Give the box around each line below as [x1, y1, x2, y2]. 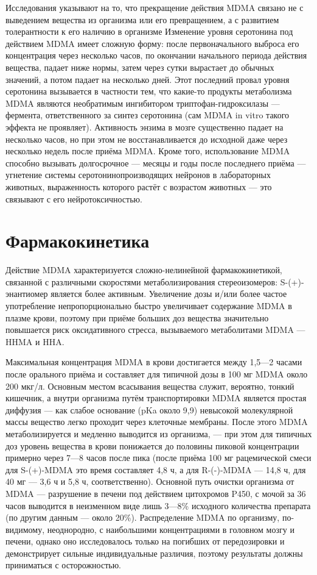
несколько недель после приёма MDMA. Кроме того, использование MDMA [5, 145, 290, 157]
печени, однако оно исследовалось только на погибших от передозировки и [5, 535, 285, 548]
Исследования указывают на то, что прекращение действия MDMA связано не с [5, 1, 304, 13]
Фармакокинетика [5, 228, 150, 253]
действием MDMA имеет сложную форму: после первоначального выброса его [5, 37, 299, 49]
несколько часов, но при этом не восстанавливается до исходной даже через [5, 132, 288, 145]
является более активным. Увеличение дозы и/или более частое [51, 287, 287, 300]
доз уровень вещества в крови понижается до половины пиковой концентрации [5, 439, 299, 452]
